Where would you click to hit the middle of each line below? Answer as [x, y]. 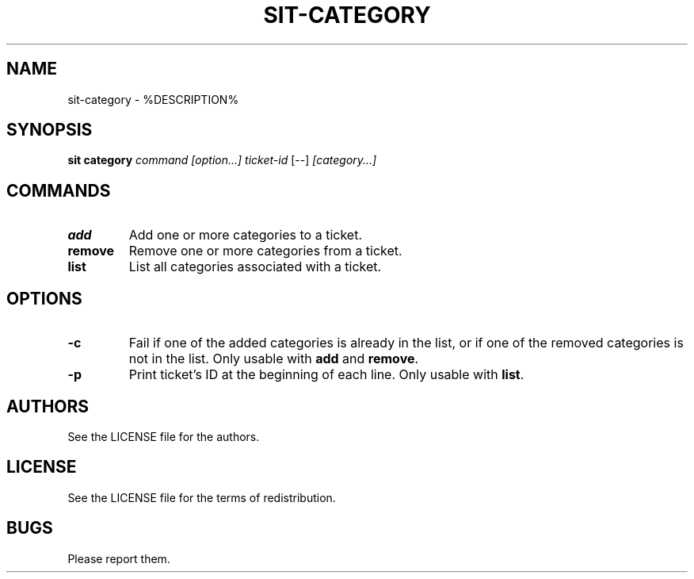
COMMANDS [59, 190]
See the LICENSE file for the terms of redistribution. [202, 497]
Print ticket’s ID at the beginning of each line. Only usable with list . [326, 375]
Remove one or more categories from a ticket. [265, 251]
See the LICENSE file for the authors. [164, 436]
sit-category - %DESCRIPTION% [153, 99]
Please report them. [119, 558]
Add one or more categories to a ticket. [246, 235]
